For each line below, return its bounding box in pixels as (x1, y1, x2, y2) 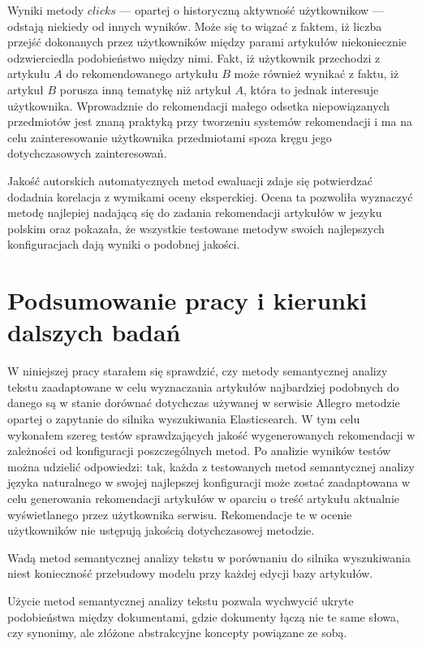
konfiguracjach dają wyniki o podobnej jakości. (7, 236, 240, 253)
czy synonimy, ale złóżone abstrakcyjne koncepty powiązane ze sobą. (7, 624, 347, 641)
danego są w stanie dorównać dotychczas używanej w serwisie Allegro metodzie (7, 394, 400, 411)
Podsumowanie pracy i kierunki (7, 284, 368, 317)
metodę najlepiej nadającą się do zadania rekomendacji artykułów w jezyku (7, 204, 382, 221)
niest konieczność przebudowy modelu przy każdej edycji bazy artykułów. (7, 565, 373, 582)
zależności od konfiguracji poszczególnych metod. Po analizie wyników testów (7, 442, 391, 459)
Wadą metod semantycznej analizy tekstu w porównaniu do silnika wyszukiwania (7, 548, 411, 566)
